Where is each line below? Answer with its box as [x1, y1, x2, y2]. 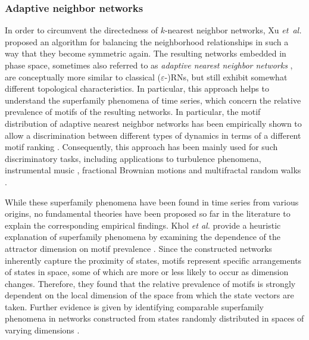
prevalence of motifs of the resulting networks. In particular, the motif [5, 105, 261, 118]
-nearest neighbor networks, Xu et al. [164, 24, 302, 36]
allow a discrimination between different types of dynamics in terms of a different [5, 129, 301, 141]
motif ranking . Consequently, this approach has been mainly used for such [5, 141, 278, 153]
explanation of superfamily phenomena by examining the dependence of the [5, 230, 280, 243]
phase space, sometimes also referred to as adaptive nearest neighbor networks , [5, 59, 293, 71]
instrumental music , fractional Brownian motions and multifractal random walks [5, 164, 301, 176]
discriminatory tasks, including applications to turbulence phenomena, [5, 152, 261, 164]
